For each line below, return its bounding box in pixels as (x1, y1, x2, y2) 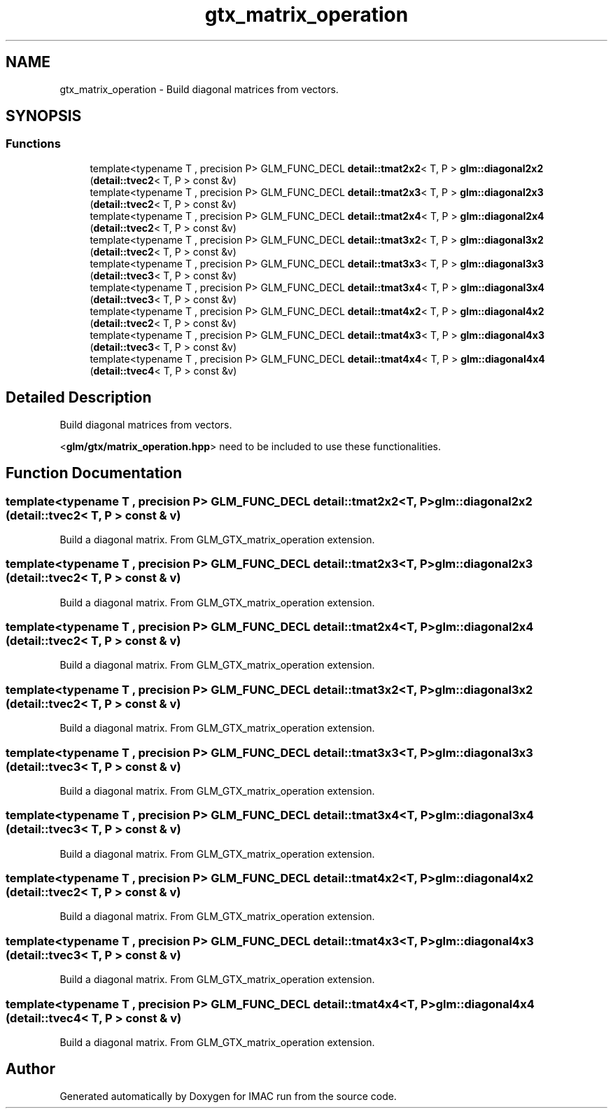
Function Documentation (6, 464, 182, 482)
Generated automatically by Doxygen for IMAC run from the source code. (59, 1089, 397, 1102)
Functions (6, 137, 61, 151)
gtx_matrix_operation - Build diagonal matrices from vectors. (59, 83, 339, 95)
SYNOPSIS (6, 107, 82, 125)
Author (6, 1060, 55, 1078)
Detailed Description (6, 389, 152, 407)
